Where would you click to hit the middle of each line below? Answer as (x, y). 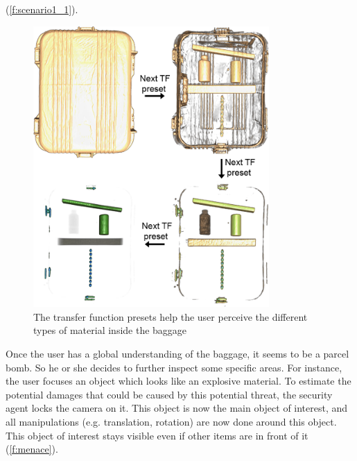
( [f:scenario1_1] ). (42, 9)
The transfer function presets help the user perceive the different (171, 316)
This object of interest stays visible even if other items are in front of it (157, 435)
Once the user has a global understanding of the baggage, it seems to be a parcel (177, 354)
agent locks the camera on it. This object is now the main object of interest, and (177, 408)
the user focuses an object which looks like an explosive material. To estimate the (178, 381)
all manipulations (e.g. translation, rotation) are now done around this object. (171, 422)
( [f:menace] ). (32, 449)
